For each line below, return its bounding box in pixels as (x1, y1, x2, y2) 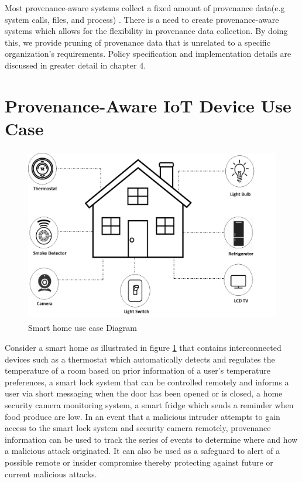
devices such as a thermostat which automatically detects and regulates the (5, 353, 275, 365)
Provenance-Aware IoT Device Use (5, 93, 291, 117)
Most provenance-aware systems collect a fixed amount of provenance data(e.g (5, 2, 285, 13)
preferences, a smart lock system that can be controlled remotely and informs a (5, 375, 289, 388)
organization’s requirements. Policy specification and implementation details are (5, 47, 291, 60)
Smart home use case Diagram (28, 322, 137, 334)
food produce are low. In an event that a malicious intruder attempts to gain (5, 410, 280, 422)
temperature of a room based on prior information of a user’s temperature (5, 364, 271, 377)
